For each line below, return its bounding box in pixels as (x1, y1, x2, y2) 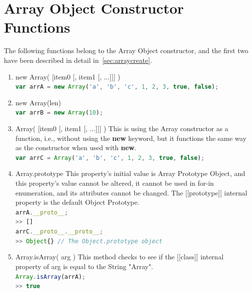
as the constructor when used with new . (15, 142, 137, 153)
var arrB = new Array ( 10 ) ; (15, 109, 103, 117)
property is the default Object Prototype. (15, 197, 140, 207)
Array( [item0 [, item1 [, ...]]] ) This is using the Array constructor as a (15, 123, 229, 133)
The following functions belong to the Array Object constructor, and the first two (4, 45, 249, 56)
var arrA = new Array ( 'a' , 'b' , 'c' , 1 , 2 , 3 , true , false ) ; (15, 83, 219, 91)
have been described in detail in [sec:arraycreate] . (4, 55, 152, 65)
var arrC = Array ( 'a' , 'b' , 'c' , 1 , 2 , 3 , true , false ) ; (15, 154, 205, 161)
